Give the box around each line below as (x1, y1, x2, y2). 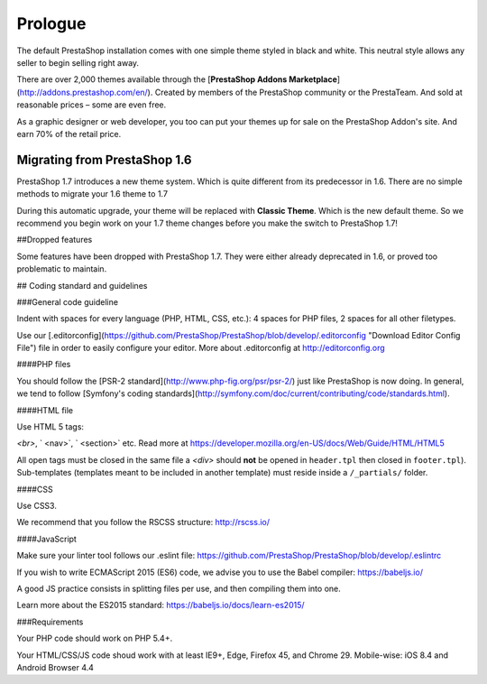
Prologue (16, 14, 87, 33)
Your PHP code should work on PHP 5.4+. (16, 633, 173, 644)
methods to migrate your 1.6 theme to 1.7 (16, 189, 169, 199)
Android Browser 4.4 (16, 661, 95, 672)
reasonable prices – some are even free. (16, 99, 167, 110)
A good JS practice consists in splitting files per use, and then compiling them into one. (16, 583, 342, 594)
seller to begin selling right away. (16, 57, 140, 68)
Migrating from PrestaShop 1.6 (16, 152, 192, 167)
